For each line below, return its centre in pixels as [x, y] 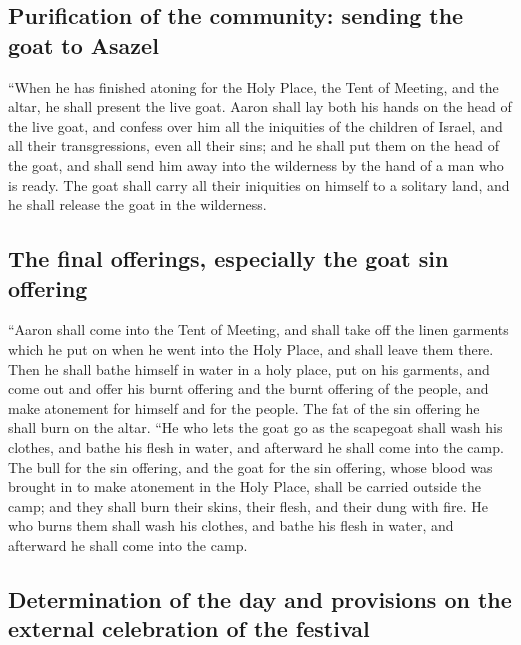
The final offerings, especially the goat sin [228, 258]
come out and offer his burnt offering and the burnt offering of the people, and [248, 388]
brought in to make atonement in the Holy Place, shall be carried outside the [244, 486]
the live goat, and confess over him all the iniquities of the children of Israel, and [255, 125]
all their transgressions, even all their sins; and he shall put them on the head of [254, 145]
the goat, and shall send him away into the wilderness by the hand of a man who [256, 164]
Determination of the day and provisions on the [260, 598]
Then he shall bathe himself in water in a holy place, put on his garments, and [249, 368]
